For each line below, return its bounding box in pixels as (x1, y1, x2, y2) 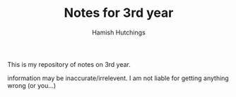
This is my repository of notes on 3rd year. (7, 60, 131, 68)
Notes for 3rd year (64, 5, 174, 21)
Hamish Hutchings (91, 28, 146, 37)
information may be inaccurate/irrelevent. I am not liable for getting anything (7, 74, 230, 82)
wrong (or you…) (7, 81, 57, 89)
